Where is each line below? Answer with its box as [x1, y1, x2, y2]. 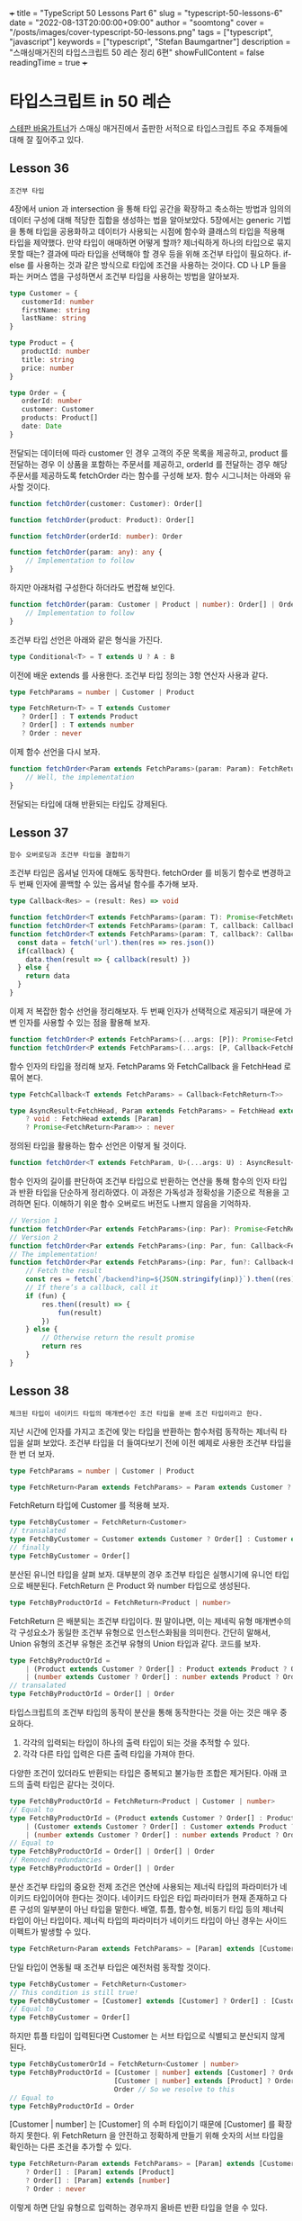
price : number [21, 364, 75, 373]
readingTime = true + [9, 58, 88, 68]
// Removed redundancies [9, 1855, 102, 1864]
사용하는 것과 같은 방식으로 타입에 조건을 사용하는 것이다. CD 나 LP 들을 [35, 259, 288, 270]
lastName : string [21, 314, 87, 323]
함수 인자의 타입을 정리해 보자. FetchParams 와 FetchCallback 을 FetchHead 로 [9, 1061, 292, 1071]
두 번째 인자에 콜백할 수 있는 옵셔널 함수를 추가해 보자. [9, 879, 199, 889]
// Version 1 [9, 1216, 58, 1225]
